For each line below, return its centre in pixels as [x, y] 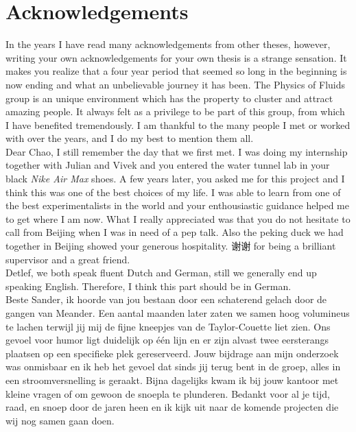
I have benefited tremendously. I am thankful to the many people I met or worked [178, 124]
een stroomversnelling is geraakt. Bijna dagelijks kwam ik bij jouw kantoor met [172, 380]
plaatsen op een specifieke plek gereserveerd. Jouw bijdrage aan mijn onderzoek [172, 353]
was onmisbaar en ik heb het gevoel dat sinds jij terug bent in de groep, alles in [173, 367]
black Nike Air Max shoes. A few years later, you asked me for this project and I [175, 179]
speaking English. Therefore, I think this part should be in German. [149, 286]
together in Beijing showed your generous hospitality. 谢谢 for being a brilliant [171, 246]
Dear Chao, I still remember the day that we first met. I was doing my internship [177, 151]
